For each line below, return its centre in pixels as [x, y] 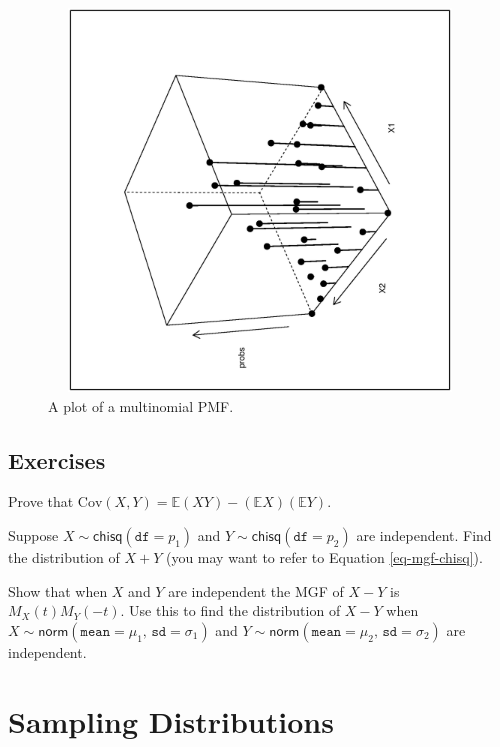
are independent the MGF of [256, 590]
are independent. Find [424, 534]
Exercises [57, 459]
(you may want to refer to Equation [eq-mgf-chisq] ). [324, 556]
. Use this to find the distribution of [230, 610]
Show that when [58, 590]
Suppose [33, 534]
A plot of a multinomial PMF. [141, 405]
